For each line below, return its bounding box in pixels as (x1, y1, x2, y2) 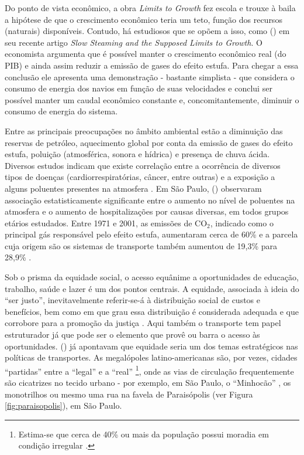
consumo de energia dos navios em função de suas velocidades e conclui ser (5, 82, 272, 94)
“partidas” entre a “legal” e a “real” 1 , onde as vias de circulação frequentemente (5, 363, 294, 377)
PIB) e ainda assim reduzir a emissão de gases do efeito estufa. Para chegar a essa (5, 59, 299, 71)
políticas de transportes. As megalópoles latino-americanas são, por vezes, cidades (5, 351, 298, 364)
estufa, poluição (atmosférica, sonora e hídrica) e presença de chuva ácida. (5, 148, 270, 160)
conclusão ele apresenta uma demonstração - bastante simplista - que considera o (5, 70, 295, 83)
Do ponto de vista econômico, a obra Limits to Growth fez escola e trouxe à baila (5, 2, 296, 13)
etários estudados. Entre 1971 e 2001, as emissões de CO (5, 216, 208, 229)
